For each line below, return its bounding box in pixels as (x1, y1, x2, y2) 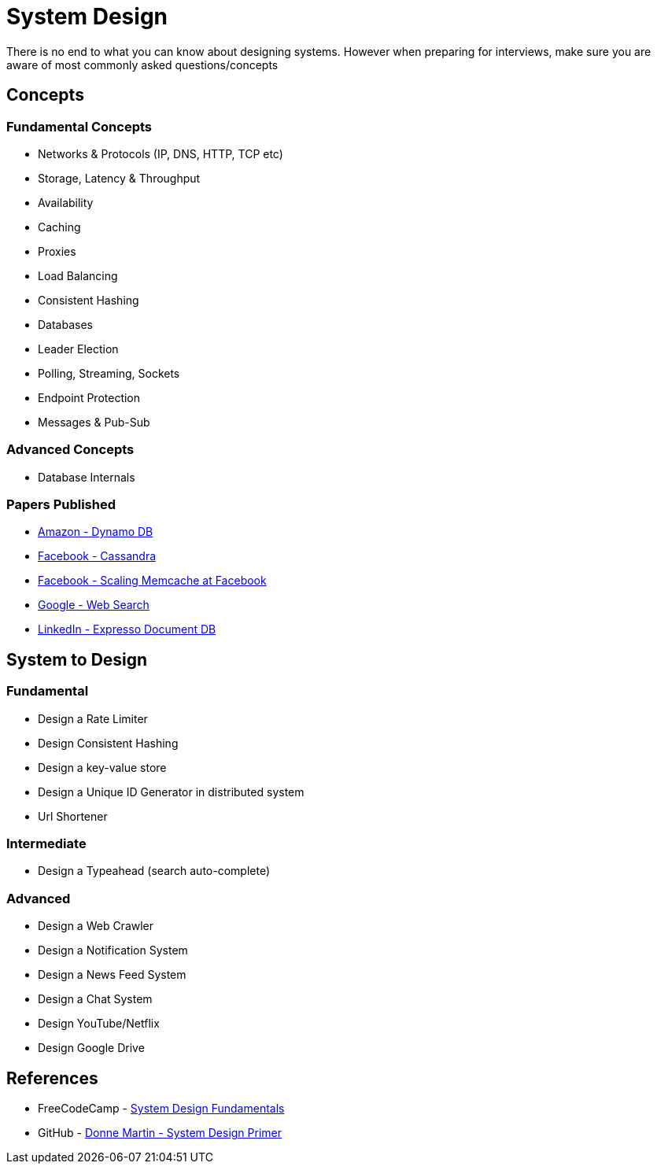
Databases (38, 317, 93, 331)
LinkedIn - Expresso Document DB (38, 622, 216, 637)
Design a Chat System (38, 992, 153, 1006)
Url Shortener (38, 809, 108, 823)
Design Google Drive (38, 1041, 145, 1055)
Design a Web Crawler (38, 919, 154, 933)
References (6, 1068, 98, 1088)
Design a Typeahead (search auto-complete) (38, 864, 271, 878)
